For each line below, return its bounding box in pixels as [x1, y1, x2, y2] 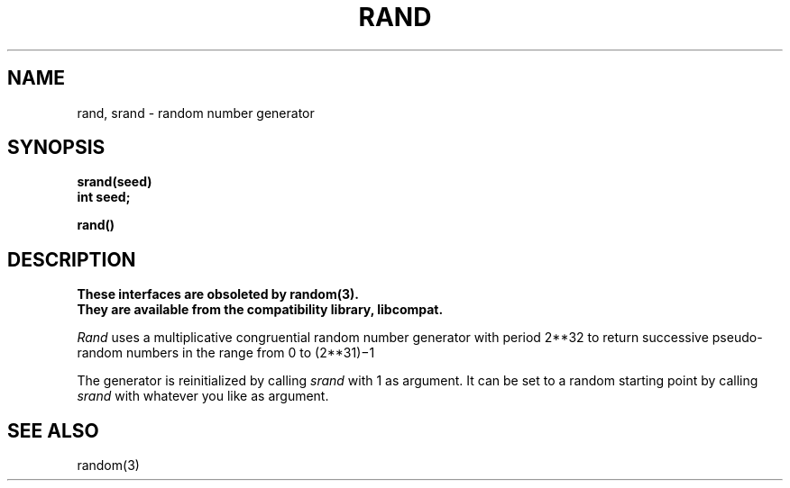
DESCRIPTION [7, 248, 136, 271]
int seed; [77, 189, 131, 205]
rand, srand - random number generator [77, 104, 315, 121]
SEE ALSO [7, 419, 99, 442]
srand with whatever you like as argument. [77, 388, 329, 404]
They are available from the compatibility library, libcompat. [77, 302, 444, 318]
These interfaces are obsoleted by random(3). [77, 286, 359, 303]
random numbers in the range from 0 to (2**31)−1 [77, 345, 375, 361]
